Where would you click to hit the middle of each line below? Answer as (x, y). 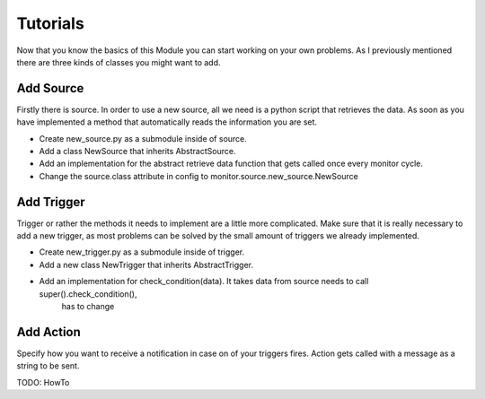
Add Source (50, 88)
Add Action (48, 332)
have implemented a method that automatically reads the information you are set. (167, 122)
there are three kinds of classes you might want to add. (119, 62)
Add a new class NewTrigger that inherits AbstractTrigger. (146, 265)
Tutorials (50, 23)
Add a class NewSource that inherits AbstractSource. (137, 152)
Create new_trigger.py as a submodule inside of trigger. (142, 252)
